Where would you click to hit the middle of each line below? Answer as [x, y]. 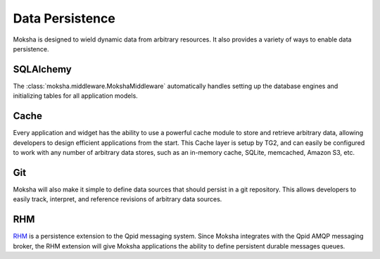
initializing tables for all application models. [76, 96]
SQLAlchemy [42, 69]
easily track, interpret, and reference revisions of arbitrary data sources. [118, 199]
